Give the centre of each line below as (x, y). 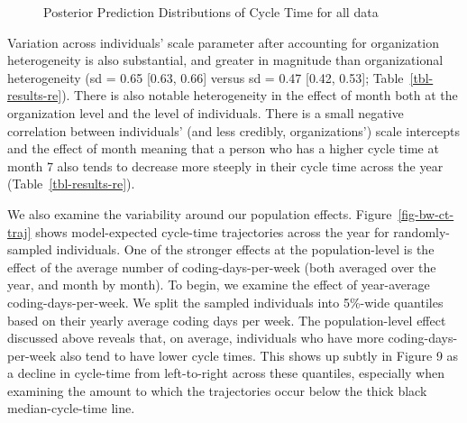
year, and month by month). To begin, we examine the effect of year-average (219, 285)
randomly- (422, 231)
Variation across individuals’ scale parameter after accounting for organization (223, 42)
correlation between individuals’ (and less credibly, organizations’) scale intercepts (233, 130)
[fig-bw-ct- (426, 213)
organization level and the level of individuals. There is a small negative (206, 112)
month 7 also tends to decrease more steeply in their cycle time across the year (225, 166)
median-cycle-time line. (71, 408)
